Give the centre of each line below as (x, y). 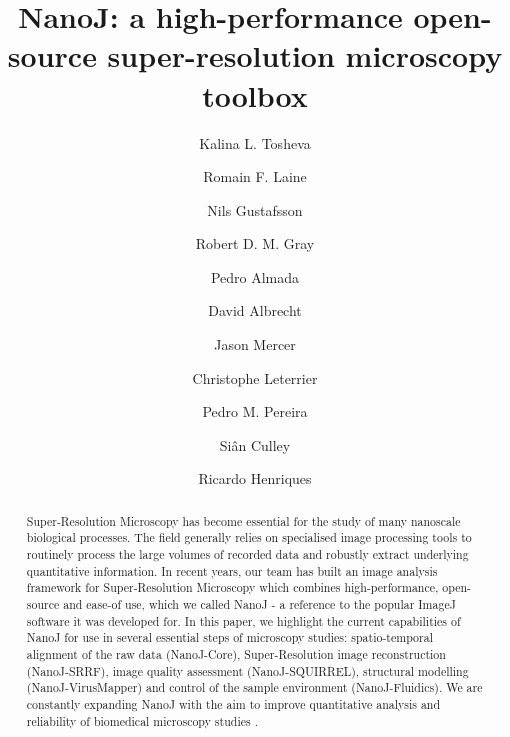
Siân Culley (255, 444)
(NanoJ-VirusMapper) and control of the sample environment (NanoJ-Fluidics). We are (254, 687)
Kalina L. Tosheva (255, 142)
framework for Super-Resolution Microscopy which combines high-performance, (232, 587)
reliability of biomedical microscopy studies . (142, 720)
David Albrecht (255, 310)
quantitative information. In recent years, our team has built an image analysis (232, 570)
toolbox (255, 94)
